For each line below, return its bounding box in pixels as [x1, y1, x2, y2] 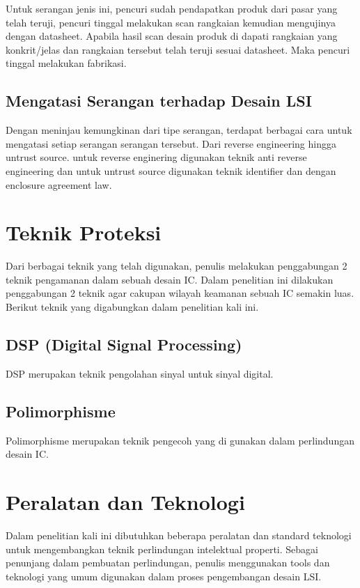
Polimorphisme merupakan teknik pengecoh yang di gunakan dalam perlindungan [6, 433, 354, 447]
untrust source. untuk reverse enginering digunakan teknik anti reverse [6, 150, 307, 164]
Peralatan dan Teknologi [6, 488, 245, 516]
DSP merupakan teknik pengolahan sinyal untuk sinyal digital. [6, 366, 274, 380]
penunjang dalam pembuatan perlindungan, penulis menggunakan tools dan [6, 555, 330, 570]
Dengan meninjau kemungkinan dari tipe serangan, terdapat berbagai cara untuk [6, 123, 352, 137]
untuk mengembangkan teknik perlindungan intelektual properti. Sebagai [6, 541, 318, 556]
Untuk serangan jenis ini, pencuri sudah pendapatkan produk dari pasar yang [6, 1, 338, 15]
